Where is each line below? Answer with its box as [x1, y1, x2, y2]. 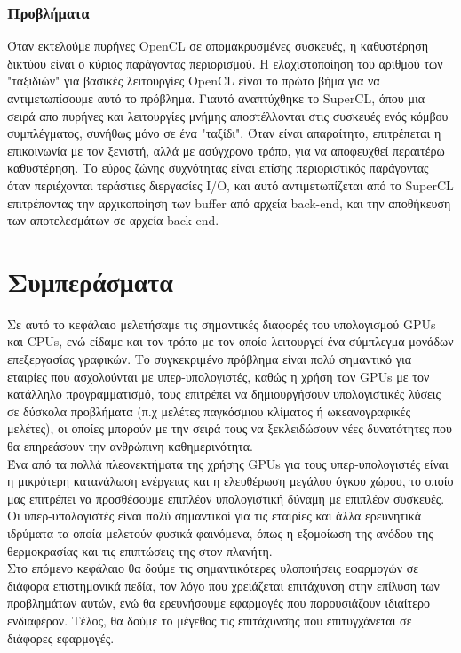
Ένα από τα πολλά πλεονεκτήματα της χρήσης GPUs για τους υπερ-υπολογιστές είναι [7, 454, 449, 472]
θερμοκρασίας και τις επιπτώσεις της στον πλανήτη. [7, 541, 273, 560]
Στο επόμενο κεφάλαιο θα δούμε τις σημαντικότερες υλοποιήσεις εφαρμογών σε [7, 559, 419, 577]
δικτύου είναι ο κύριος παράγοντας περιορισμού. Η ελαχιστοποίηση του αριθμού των [7, 53, 443, 72]
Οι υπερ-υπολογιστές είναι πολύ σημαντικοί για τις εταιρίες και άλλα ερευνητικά [7, 506, 421, 525]
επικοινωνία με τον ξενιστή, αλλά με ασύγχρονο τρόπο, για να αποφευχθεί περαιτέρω [7, 141, 445, 159]
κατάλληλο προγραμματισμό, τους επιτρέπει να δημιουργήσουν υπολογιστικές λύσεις [7, 384, 441, 403]
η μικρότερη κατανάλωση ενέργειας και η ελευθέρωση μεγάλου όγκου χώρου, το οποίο [7, 472, 454, 490]
